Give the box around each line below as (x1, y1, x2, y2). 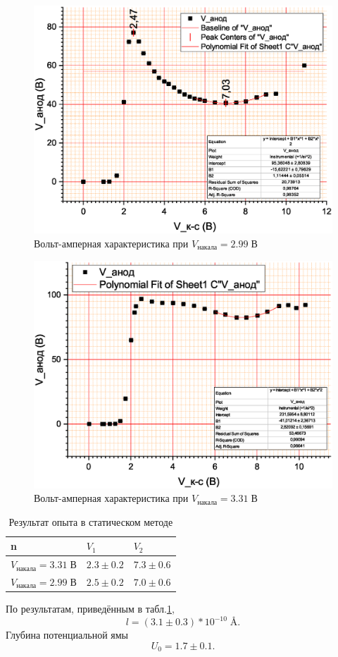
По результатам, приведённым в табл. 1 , (6, 601, 175, 616)
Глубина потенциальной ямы (6, 627, 129, 642)
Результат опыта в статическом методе (8, 514, 173, 529)
